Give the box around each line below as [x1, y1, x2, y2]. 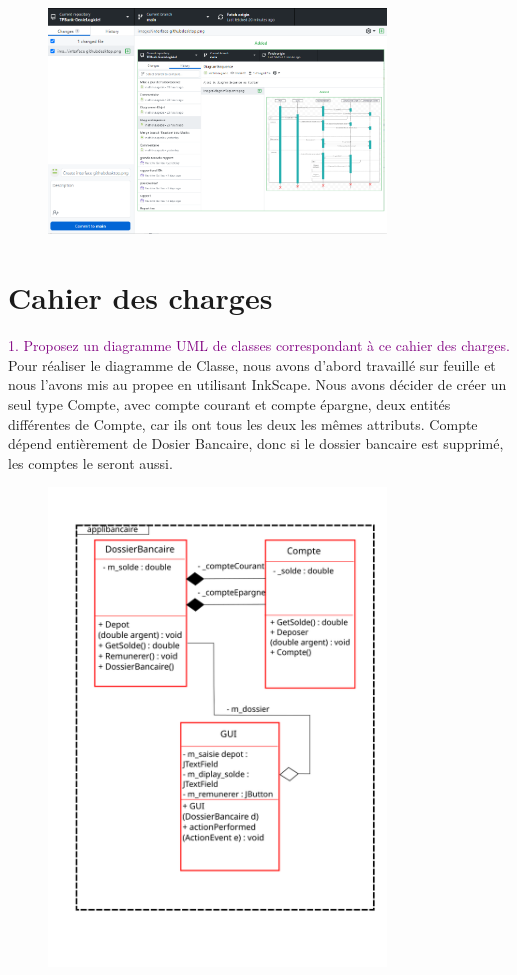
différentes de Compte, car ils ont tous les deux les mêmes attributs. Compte [8, 413, 478, 434]
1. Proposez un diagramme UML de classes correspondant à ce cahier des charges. [8, 335, 510, 356]
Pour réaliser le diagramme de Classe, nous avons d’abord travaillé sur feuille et [8, 354, 496, 375]
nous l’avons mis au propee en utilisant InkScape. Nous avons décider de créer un [8, 374, 507, 395]
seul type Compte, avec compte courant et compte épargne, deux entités [8, 393, 451, 414]
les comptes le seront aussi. [8, 452, 173, 473]
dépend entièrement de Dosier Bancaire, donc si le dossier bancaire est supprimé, [8, 433, 504, 454]
